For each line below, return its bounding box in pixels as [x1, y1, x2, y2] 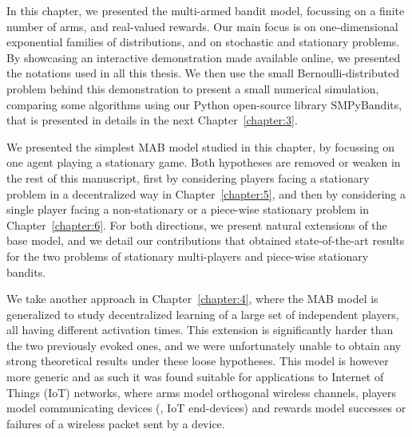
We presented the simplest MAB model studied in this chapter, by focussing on [6, 138, 395, 155]
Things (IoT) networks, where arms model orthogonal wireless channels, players [6, 384, 397, 400]
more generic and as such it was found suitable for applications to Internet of [6, 368, 384, 385]
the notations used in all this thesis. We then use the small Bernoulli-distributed [6, 65, 400, 81]
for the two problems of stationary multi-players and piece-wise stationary [6, 247, 369, 264]
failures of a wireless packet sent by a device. [6, 415, 225, 431]
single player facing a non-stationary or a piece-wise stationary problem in [6, 201, 369, 218]
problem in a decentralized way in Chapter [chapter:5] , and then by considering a [6, 185, 406, 202]
